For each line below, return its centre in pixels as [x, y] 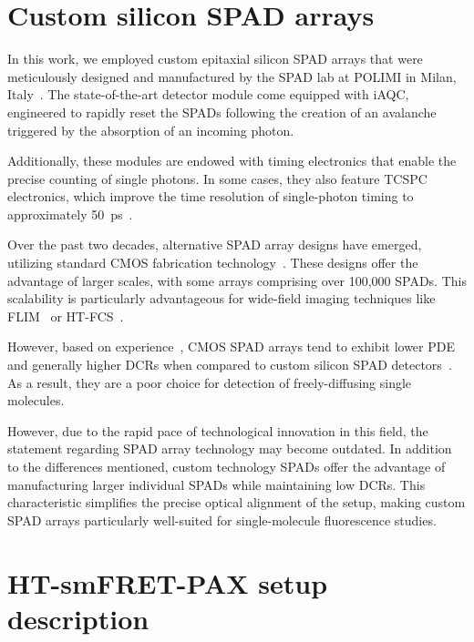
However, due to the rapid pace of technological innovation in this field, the [218, 430]
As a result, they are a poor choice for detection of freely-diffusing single [210, 382]
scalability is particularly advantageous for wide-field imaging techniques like [222, 298]
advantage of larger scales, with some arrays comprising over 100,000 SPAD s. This [237, 280]
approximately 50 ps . [70, 214]
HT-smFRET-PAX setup [168, 582]
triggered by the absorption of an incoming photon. [151, 130]
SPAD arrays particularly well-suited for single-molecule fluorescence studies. [222, 520]
